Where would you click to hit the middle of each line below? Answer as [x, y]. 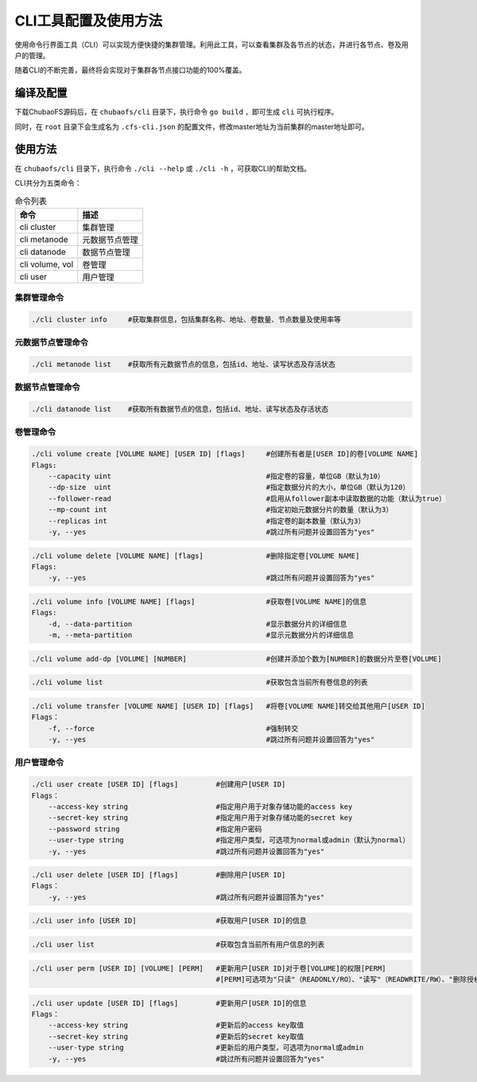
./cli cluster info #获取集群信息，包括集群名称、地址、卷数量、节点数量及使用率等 [186, 319]
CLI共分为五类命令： [48, 182]
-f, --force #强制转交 [173, 728]
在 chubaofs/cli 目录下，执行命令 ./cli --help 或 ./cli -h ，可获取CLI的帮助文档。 [163, 168]
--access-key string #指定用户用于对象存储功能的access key [200, 807]
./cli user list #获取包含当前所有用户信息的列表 [178, 945]
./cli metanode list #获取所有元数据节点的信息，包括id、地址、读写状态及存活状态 [183, 364]
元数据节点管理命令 [52, 342]
